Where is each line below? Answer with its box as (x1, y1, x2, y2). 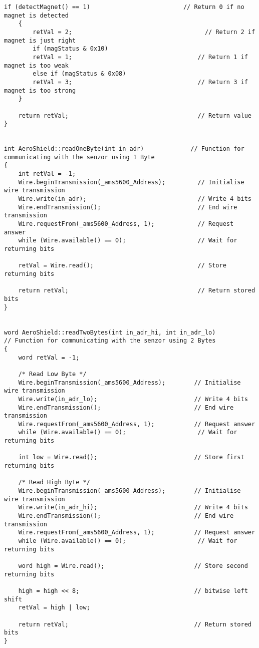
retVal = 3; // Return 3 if (33, 78, 248, 86)
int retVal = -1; (18, 170, 76, 178)
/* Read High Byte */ (18, 479, 90, 486)
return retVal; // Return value (18, 112, 251, 119)
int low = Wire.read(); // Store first (18, 454, 244, 461)
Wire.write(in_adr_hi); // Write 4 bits (18, 504, 248, 511)
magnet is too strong (4, 87, 76, 94)
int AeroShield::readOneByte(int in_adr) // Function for (4, 145, 244, 153)
